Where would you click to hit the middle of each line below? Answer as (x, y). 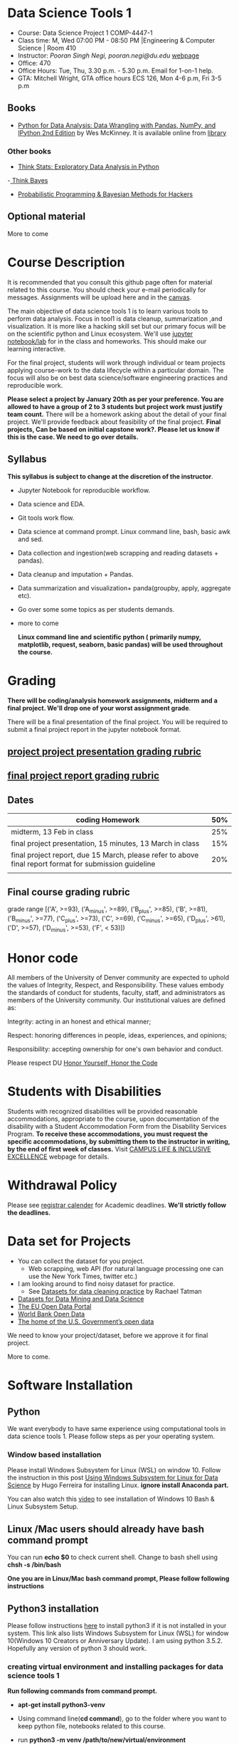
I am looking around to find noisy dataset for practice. (96, 1284)
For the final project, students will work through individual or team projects (116, 362)
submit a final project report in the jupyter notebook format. (94, 729)
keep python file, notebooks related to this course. (91, 1726)
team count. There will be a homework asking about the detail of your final (117, 414)
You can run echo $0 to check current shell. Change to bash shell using (113, 1557)
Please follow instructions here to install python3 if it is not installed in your (117, 1626)
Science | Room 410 (47, 48)
